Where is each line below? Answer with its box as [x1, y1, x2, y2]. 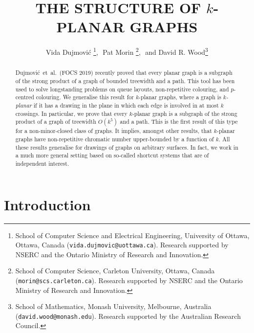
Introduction [4, 194, 91, 214]
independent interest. [15, 159, 69, 167]
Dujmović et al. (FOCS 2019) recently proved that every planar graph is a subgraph [15, 68, 233, 77]
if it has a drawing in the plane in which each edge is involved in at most [33, 101, 219, 109]
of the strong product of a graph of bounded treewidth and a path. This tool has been [15, 77, 235, 85]
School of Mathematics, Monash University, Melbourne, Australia [15, 301, 212, 311]
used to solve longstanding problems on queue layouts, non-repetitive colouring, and [15, 85, 229, 93]
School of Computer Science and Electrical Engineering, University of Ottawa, [15, 230, 250, 240]
